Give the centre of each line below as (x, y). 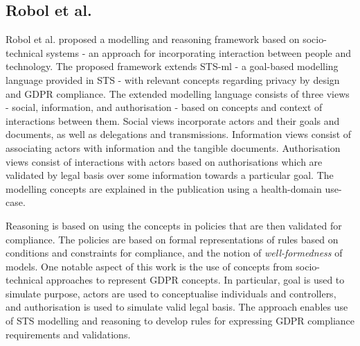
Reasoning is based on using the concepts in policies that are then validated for (174, 225)
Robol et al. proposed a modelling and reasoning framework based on (153, 39)
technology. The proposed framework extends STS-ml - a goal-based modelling (172, 66)
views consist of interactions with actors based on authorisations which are (164, 161)
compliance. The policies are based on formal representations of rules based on (172, 239)
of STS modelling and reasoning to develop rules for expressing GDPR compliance (180, 321)
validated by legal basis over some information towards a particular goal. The (170, 175)
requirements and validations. (68, 334)
